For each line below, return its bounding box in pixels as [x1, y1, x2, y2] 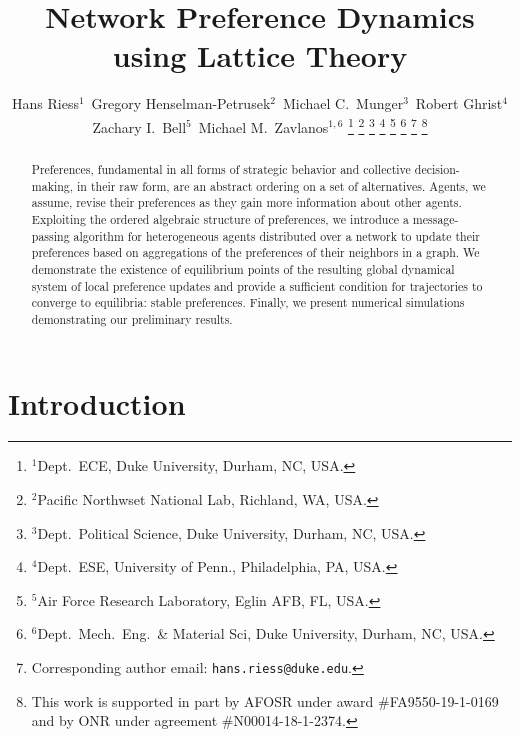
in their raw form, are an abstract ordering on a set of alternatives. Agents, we [77, 177, 486, 194]
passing [31, 227, 70, 244]
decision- [414, 160, 460, 177]
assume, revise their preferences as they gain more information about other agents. [31, 194, 462, 211]
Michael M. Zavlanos [198, 116, 329, 137]
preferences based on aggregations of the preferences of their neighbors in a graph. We [31, 244, 480, 261]
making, [31, 177, 74, 194]
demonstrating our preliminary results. [31, 310, 233, 327]
